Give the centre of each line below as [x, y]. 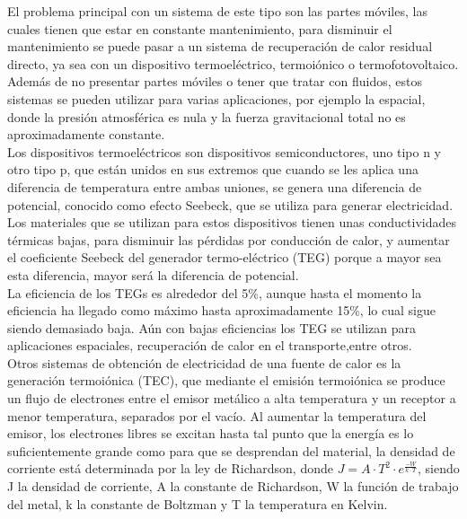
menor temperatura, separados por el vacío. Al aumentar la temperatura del [217, 415]
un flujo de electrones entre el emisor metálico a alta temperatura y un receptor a [232, 398]
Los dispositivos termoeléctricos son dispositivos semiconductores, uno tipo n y [224, 151]
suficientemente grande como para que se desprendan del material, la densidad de [231, 450]
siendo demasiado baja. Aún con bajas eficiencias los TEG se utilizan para [212, 327]
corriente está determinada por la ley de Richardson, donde [170, 468]
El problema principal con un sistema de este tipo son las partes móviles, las [217, 11]
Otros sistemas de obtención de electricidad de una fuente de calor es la [204, 362]
